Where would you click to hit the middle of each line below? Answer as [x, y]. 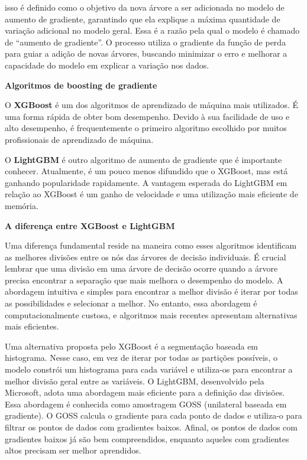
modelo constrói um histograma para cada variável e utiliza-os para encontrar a [149, 369]
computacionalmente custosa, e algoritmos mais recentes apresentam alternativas [151, 314]
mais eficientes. [32, 326]
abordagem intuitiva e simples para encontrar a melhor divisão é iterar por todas [151, 291]
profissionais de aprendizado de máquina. [79, 139]
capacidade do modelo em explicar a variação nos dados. [107, 65]
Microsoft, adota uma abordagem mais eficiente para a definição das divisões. [145, 392]
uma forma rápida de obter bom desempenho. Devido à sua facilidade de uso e [147, 116]
